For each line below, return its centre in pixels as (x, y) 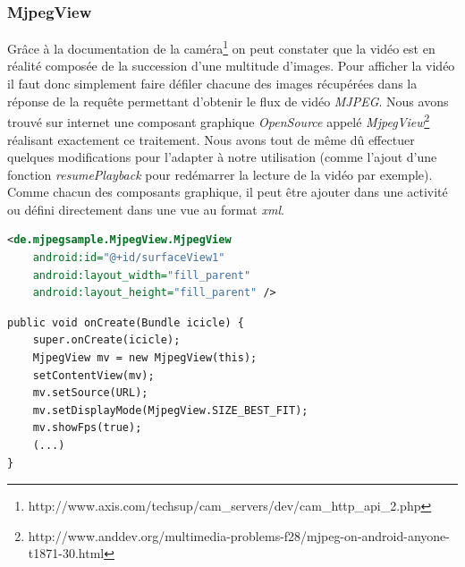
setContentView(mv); (93, 375)
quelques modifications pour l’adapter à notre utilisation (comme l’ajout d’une (222, 157)
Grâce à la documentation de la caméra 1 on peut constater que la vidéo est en (221, 47)
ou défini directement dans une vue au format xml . (146, 209)
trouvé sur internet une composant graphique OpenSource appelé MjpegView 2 (219, 120)
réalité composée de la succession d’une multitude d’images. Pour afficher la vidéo (231, 66)
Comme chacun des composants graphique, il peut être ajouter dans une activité (228, 192)
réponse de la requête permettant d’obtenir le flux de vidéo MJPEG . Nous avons (228, 101)
